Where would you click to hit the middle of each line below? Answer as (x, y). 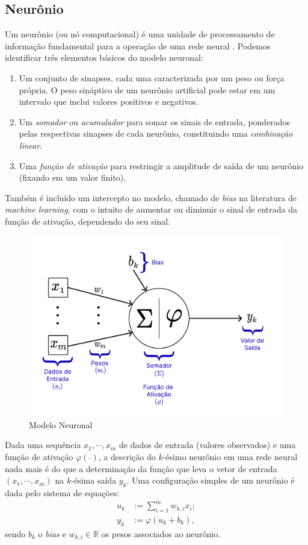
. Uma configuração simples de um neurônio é (211, 480)
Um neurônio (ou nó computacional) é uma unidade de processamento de (140, 34)
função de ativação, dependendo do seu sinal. (88, 221)
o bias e (52, 533)
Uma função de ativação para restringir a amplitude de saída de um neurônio (161, 165)
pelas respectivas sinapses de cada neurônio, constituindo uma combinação (156, 133)
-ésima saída (94, 480)
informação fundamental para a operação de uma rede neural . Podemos (138, 45)
